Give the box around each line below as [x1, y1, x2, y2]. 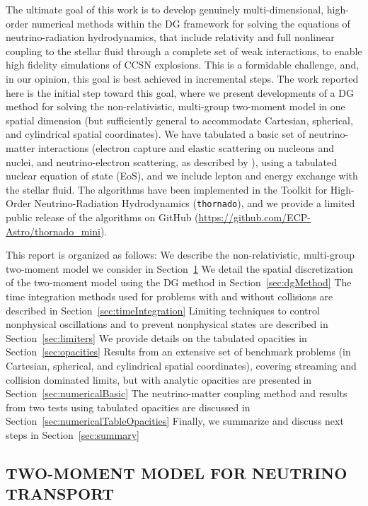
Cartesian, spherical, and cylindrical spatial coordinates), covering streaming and [6, 358, 357, 372]
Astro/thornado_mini [6, 223, 100, 238]
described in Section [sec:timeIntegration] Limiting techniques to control [6, 302, 320, 317]
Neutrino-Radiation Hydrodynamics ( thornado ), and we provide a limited [34, 196, 355, 211]
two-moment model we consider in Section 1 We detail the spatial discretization [6, 261, 353, 276]
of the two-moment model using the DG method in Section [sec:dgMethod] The [6, 275, 352, 290]
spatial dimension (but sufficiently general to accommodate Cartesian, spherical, [6, 112, 353, 127]
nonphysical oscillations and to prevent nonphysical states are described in [6, 317, 328, 331]
